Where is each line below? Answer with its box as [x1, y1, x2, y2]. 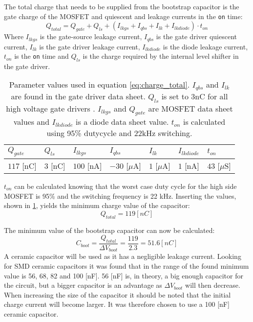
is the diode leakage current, [163, 41, 248, 51]
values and [13, 115, 50, 127]
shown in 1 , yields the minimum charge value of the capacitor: [4, 200, 190, 210]
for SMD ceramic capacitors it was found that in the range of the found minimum [4, 261, 249, 271]
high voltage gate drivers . [6, 102, 95, 114]
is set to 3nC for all [161, 91, 228, 102]
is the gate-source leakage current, [40, 31, 142, 42]
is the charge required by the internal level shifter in [83, 51, 239, 61]
